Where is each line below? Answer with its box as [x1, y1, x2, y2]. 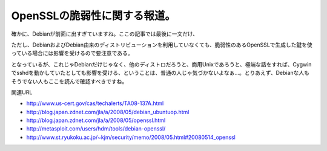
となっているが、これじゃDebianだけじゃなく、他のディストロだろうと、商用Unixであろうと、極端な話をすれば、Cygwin [11, 60, 312, 68]
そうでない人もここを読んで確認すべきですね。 [11, 77, 128, 85]
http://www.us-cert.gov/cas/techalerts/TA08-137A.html [26, 100, 164, 107]
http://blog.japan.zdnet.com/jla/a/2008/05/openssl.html [26, 117, 166, 124]
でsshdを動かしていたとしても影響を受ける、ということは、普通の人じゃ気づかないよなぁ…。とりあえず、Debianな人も [11, 69, 310, 77]
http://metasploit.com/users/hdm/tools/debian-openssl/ [26, 125, 166, 132]
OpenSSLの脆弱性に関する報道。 [11, 9, 176, 22]
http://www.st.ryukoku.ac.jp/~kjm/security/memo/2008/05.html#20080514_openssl [26, 133, 236, 141]
